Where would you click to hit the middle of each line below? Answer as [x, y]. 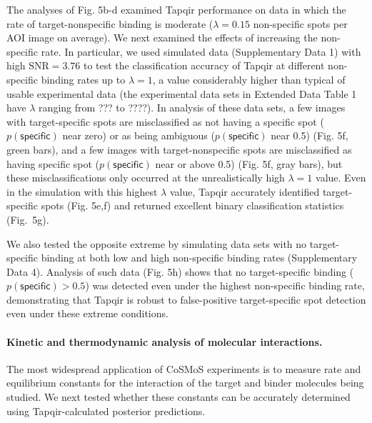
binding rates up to [83, 79]
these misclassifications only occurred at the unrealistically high [146, 178]
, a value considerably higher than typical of [249, 79]
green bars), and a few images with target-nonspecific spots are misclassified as [179, 149]
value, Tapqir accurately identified [245, 191]
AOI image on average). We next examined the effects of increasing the [162, 38]
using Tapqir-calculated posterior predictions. [106, 410]
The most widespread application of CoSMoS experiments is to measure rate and [184, 368]
